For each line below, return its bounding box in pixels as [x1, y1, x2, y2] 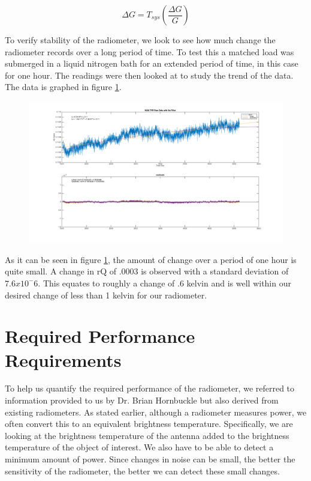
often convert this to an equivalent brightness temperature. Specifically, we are [5, 417, 293, 430]
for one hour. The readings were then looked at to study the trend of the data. [5, 68, 294, 81]
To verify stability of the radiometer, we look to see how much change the [5, 34, 276, 46]
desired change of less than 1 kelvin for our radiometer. [5, 288, 207, 301]
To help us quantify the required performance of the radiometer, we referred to [5, 382, 295, 395]
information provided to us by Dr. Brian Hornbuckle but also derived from [5, 394, 279, 407]
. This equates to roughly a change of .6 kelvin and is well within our [38, 276, 291, 289]
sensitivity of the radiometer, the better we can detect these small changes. [5, 464, 280, 477]
